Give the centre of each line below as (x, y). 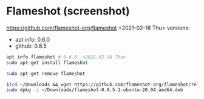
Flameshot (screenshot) (68, 11)
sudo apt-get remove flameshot (46, 74)
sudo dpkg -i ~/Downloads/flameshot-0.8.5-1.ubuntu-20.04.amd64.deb (95, 90)
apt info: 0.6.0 (32, 39)
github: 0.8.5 (31, 46)
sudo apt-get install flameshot (47, 62)
